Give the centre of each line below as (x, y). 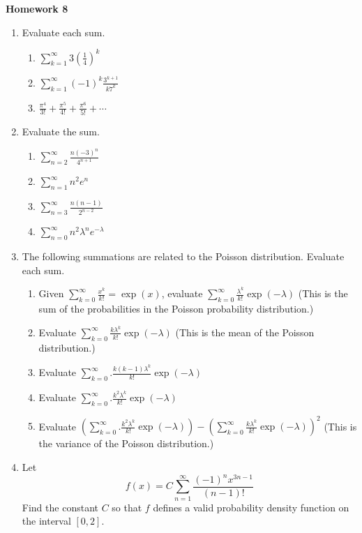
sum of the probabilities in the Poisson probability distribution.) (176, 309)
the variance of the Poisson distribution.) (126, 443)
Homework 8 (37, 8)
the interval (46, 521)
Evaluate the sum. (61, 131)
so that (127, 507)
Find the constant (60, 507)
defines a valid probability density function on (251, 507)
